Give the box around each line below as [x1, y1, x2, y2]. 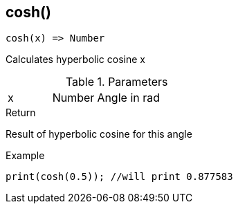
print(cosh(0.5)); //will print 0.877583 [6, 171, 233, 183]
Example [6, 149, 45, 162]
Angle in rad [97, 91, 161, 105]
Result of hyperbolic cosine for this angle [6, 128, 192, 140]
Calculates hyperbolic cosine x [6, 53, 145, 66]
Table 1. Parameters [65, 75, 168, 89]
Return [6, 107, 36, 119]
